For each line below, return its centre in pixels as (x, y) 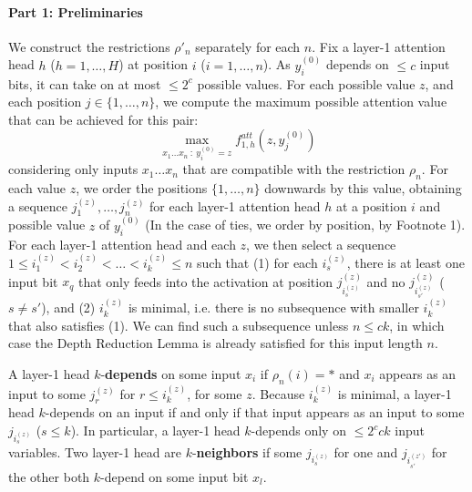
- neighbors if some (247, 451)
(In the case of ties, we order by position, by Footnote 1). (305, 225)
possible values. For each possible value (306, 83)
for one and (366, 451)
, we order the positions (142, 187)
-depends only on (298, 430)
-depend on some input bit (174, 476)
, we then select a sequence (321, 244)
